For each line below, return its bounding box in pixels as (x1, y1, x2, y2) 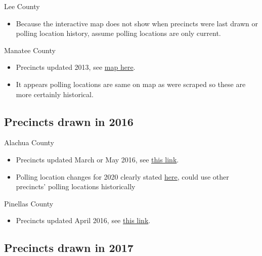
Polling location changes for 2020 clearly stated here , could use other (16, 171, 229, 182)
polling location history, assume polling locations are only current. (16, 28, 221, 38)
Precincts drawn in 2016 (4, 113, 134, 129)
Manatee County (4, 45, 56, 55)
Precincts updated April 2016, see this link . (16, 215, 151, 226)
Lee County (4, 1, 40, 11)
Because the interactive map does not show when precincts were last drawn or (16, 18, 258, 28)
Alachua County (4, 137, 54, 148)
